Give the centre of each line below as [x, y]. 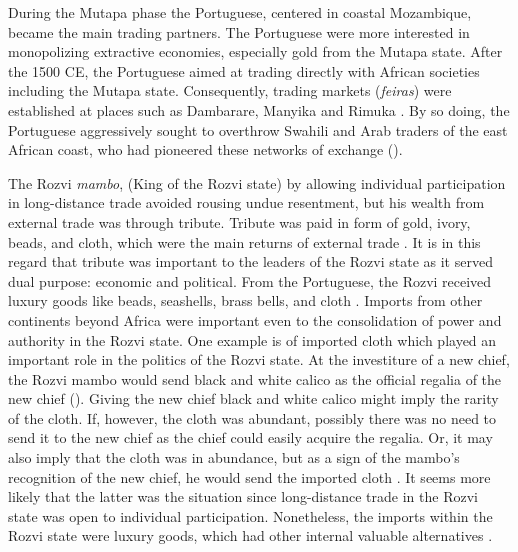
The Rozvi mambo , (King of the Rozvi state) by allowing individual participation [257, 182]
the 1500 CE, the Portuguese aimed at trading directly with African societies [244, 70]
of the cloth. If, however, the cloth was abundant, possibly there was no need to [252, 417]
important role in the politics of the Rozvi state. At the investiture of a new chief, [259, 359]
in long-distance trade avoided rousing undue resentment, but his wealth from [246, 202]
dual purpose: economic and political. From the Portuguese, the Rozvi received [250, 280]
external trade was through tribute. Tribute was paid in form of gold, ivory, [239, 221]
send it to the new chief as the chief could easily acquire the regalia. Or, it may [250, 437]
